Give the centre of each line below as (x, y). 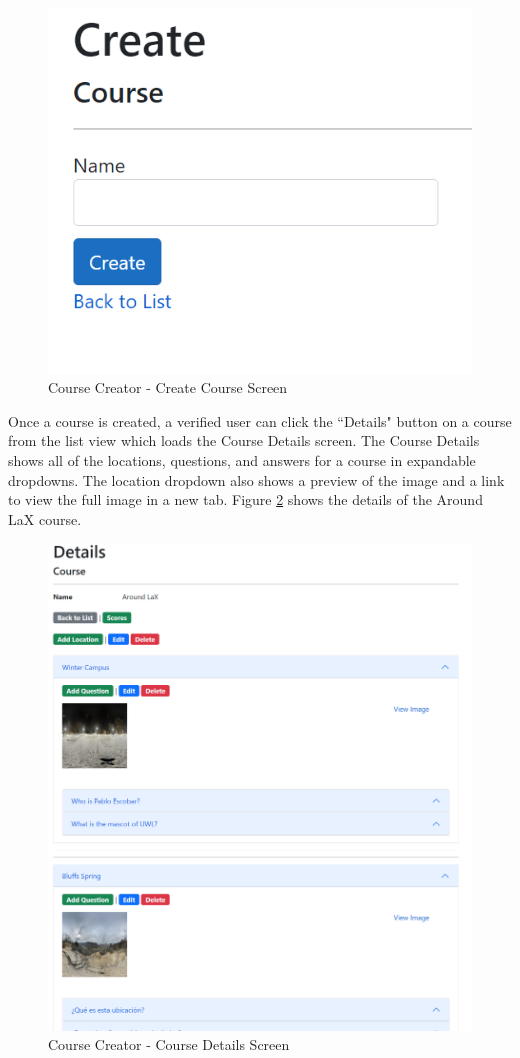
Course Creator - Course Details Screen (169, 1044)
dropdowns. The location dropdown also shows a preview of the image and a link (256, 479)
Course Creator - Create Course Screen (168, 387)
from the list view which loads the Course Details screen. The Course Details (244, 440)
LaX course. (45, 518)
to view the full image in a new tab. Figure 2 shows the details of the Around (245, 499)
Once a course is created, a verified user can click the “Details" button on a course (260, 420)
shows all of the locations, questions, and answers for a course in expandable (242, 460)
